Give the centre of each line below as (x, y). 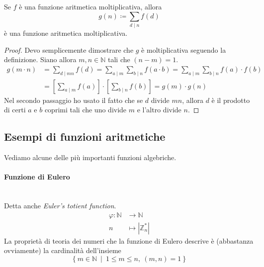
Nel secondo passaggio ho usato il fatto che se (74, 100)
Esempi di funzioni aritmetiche (85, 136)
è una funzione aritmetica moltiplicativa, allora (90, 6)
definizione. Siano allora (40, 59)
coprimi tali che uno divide (86, 110)
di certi (15, 110)
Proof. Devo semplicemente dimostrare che (69, 49)
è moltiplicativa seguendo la (184, 49)
